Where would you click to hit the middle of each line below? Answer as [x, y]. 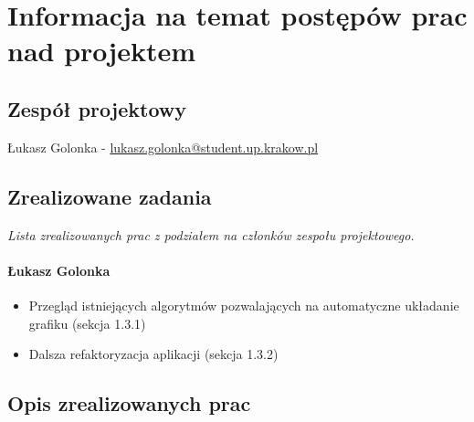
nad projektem [101, 51]
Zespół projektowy [97, 108]
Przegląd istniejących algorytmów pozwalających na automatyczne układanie [244, 305]
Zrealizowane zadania [110, 196]
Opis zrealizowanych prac [129, 403]
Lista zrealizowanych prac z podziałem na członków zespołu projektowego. [211, 234]
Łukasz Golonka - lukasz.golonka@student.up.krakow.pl [163, 147]
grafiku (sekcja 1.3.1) [87, 323]
